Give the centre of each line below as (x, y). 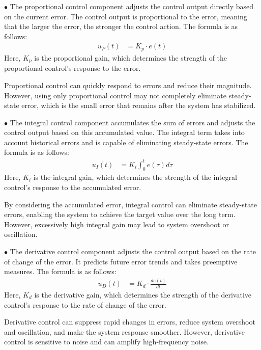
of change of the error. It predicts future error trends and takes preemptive (121, 261)
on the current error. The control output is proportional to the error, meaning (126, 16)
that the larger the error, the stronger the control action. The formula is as (121, 26)
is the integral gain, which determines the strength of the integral (135, 177)
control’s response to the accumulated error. (73, 187)
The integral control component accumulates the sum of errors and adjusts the (133, 122)
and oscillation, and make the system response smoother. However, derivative (125, 331)
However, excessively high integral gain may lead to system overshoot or (117, 224)
